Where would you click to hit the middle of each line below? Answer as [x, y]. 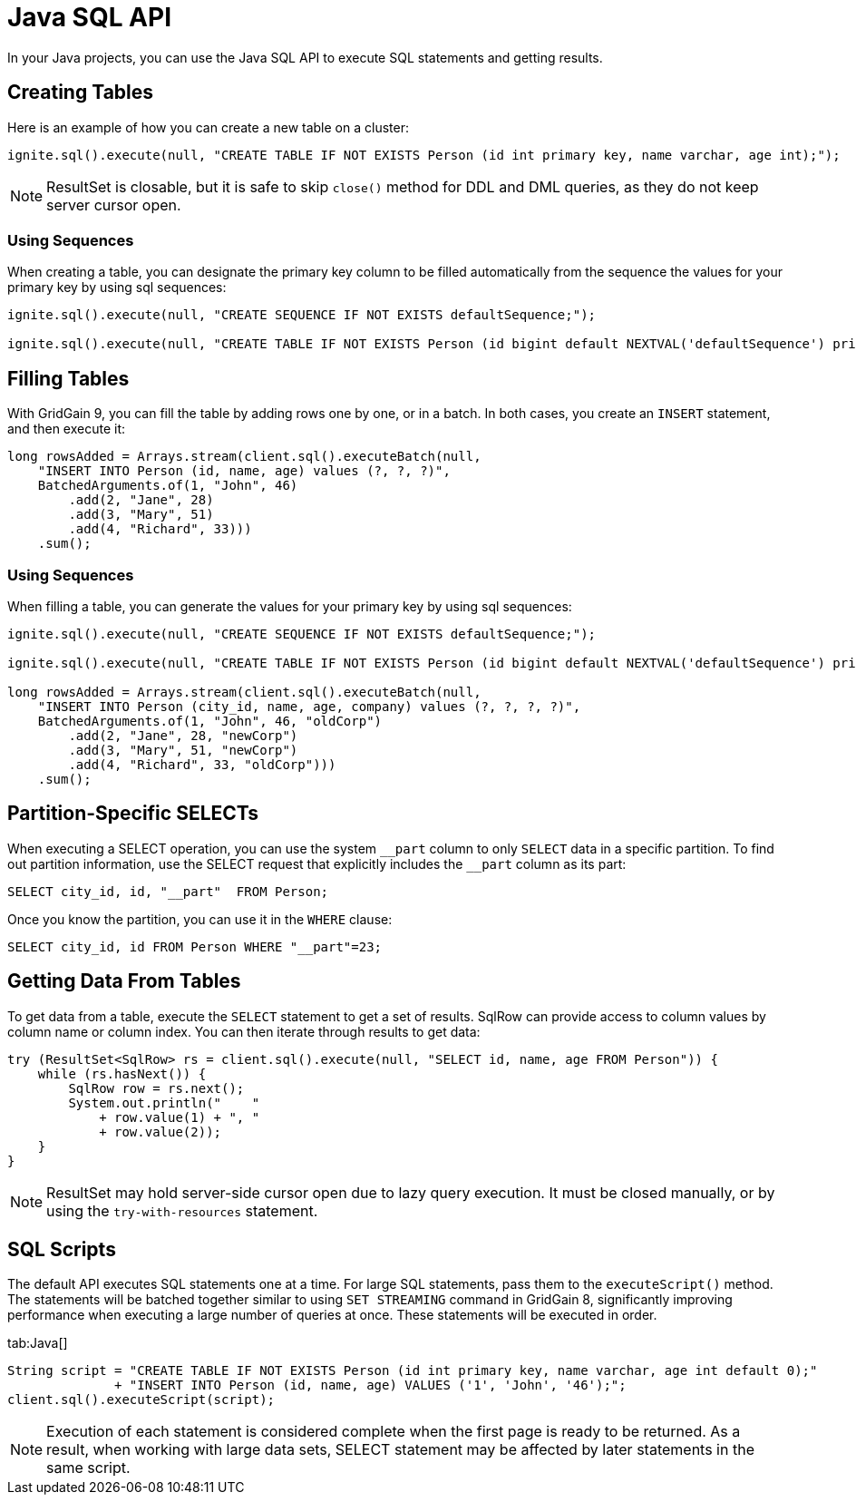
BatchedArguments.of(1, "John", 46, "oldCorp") [210, 721]
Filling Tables [68, 378]
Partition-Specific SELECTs [133, 814]
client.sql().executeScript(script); [141, 1400]
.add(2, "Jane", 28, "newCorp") [183, 735]
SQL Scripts [62, 1250]
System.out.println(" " [164, 1102]
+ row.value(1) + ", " [180, 1117]
